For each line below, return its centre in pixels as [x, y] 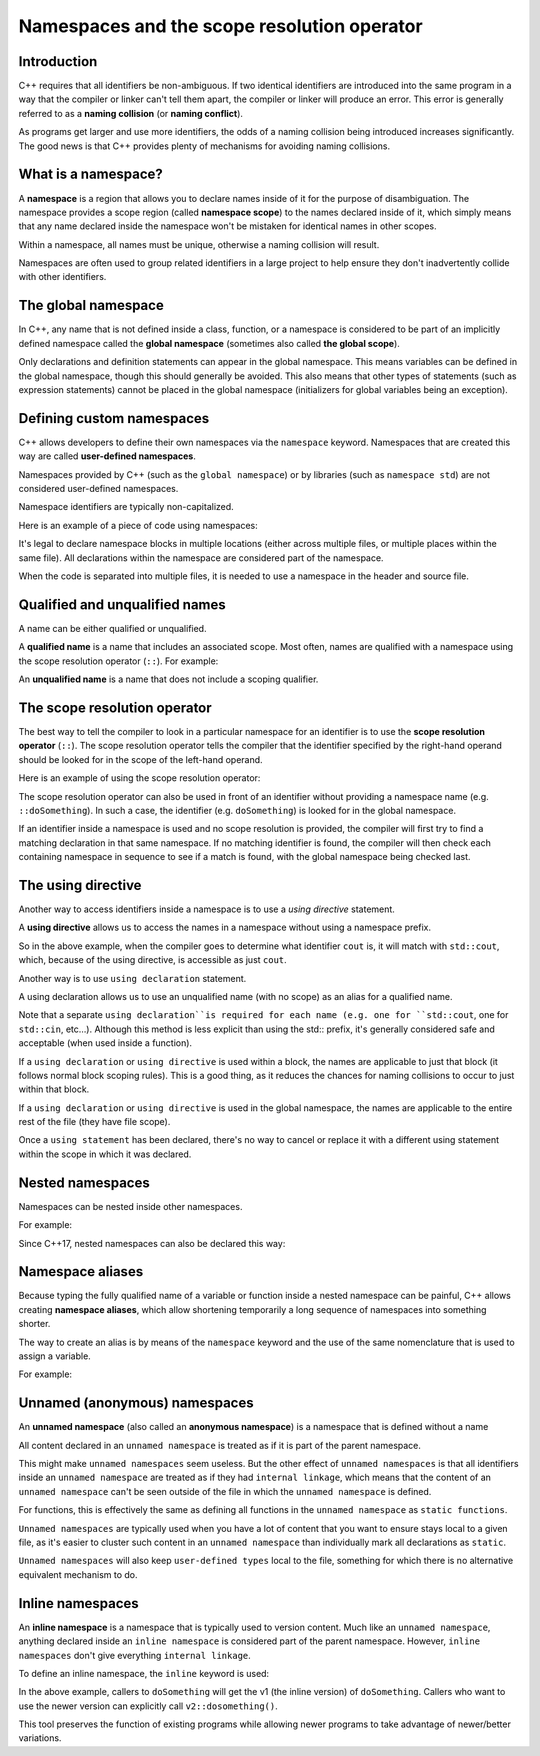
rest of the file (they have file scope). [94, 1122]
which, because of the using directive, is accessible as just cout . [152, 960]
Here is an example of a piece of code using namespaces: [138, 525]
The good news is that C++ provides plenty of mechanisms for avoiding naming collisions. [204, 146]
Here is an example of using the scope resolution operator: [139, 778]
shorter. [34, 1324]
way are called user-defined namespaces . [107, 456]
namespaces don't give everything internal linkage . [135, 1655]
